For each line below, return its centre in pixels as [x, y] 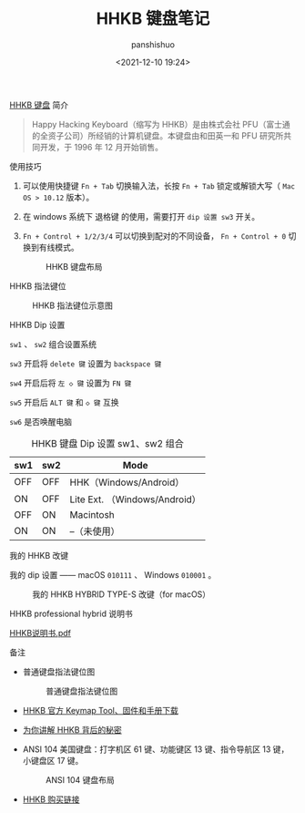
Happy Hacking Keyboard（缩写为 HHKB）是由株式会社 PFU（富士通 [161, 124]
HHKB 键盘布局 [74, 266]
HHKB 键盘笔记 [153, 19]
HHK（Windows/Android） [127, 482]
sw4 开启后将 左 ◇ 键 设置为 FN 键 [71, 383]
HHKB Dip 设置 [37, 324]
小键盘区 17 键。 [53, 760]
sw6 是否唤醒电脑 [41, 421]
